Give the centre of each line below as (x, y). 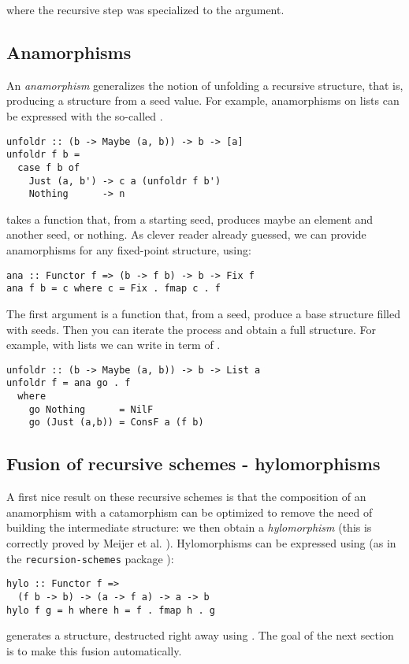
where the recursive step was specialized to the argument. (145, 9)
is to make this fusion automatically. (94, 650)
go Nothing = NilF (91, 409)
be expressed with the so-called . (85, 115)
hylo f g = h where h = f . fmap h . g (111, 610)
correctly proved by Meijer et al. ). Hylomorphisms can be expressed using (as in (201, 543)
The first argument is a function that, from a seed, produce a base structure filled (203, 313)
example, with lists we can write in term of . (113, 345)
